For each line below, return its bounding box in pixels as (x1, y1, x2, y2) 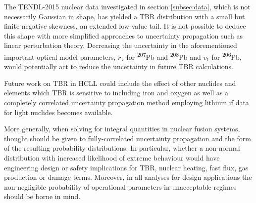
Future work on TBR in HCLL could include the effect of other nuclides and (4, 78, 236, 88)
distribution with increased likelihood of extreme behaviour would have (4, 152, 220, 162)
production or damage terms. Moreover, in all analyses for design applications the (4, 172, 252, 182)
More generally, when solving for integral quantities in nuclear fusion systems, (4, 123, 240, 134)
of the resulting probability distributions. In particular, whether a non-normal (4, 143, 240, 153)
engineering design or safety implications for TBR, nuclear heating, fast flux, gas (4, 162, 249, 172)
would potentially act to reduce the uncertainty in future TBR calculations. (4, 61, 233, 72)
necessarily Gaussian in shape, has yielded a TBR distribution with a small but (4, 11, 245, 21)
